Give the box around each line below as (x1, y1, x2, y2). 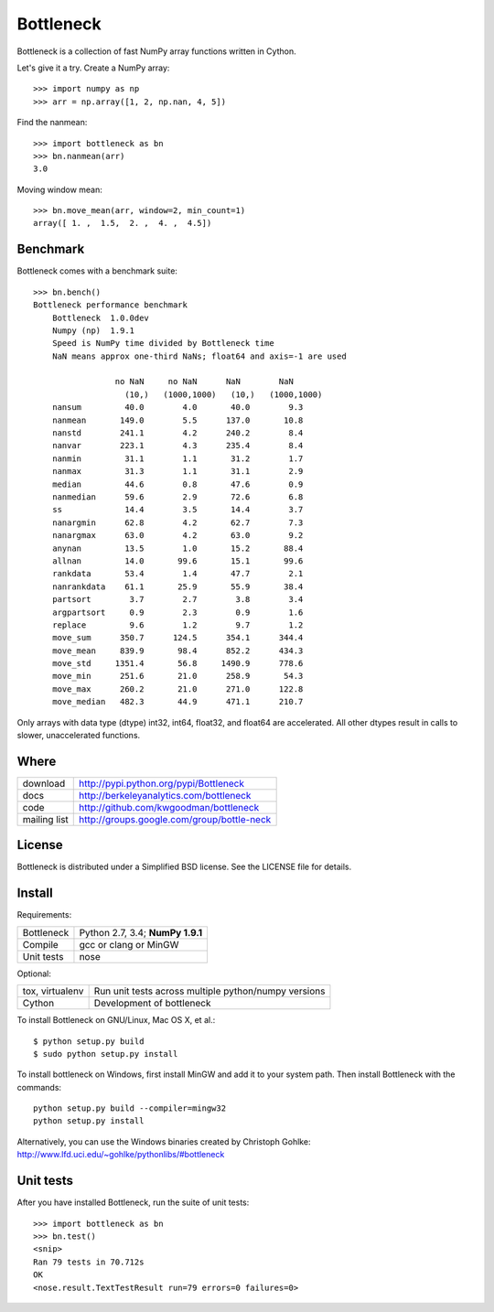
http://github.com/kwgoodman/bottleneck (79, 801, 260, 813)
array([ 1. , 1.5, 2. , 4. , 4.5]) (33, 218, 212, 229)
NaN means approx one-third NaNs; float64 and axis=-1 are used (51, 350, 347, 361)
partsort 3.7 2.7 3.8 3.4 (51, 595, 304, 605)
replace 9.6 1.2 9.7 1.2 (51, 619, 304, 630)
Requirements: (16, 909, 72, 920)
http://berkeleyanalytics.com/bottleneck (79, 789, 252, 801)
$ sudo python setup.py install (33, 1049, 178, 1059)
